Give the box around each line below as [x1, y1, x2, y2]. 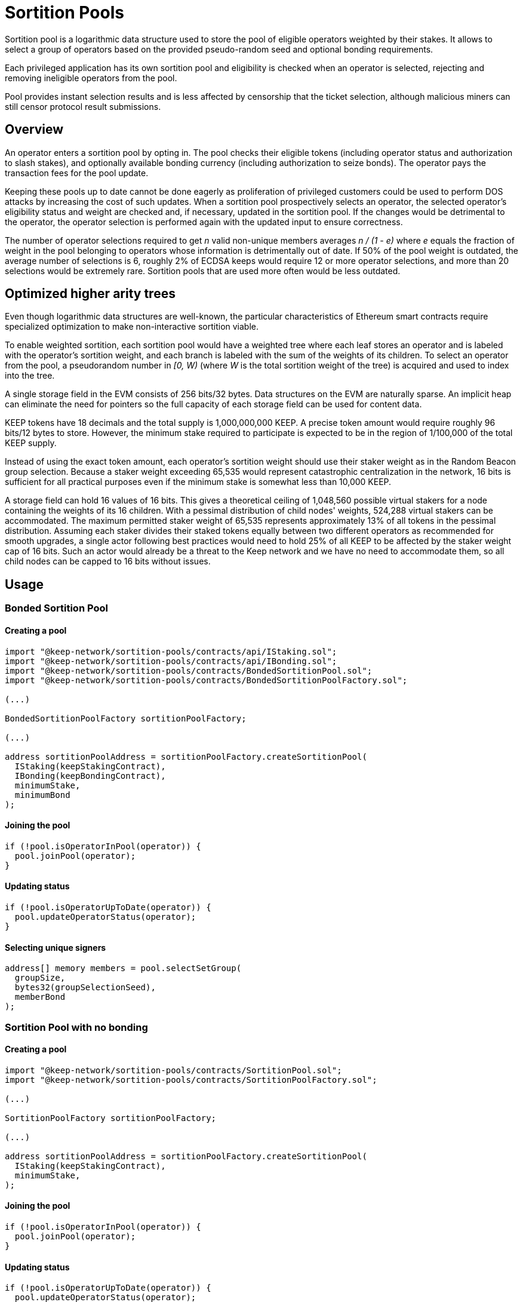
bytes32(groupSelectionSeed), [14, 982, 156, 993]
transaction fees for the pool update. [5, 167, 149, 178]
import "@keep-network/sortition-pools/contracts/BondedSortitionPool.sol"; [5, 665, 373, 675]
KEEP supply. [5, 438, 57, 449]
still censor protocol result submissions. [5, 101, 161, 112]
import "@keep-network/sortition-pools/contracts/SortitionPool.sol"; [5, 1065, 342, 1075]
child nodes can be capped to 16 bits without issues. [5, 556, 211, 567]
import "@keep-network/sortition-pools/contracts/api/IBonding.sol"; [5, 656, 337, 666]
